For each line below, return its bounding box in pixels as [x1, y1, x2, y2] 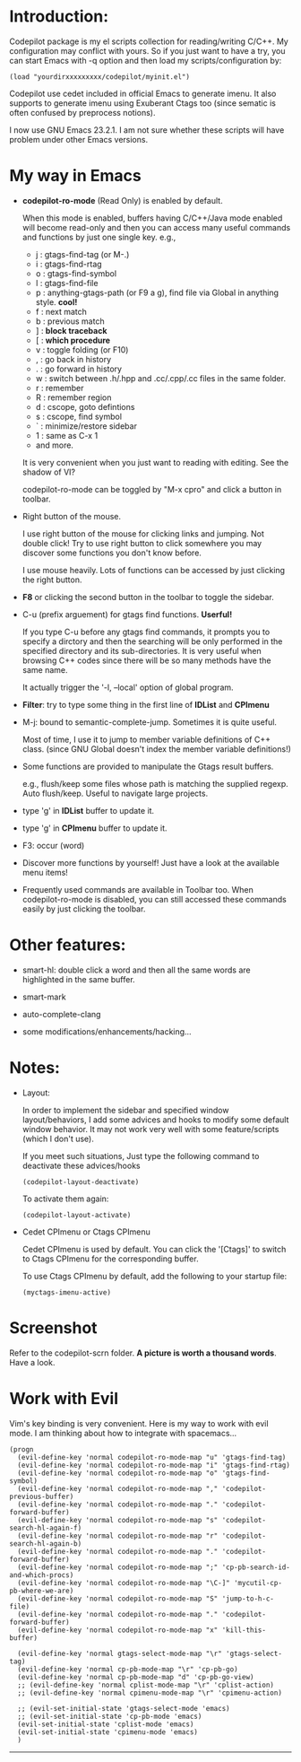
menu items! [21, 867, 69, 877]
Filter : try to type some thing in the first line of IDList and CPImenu [21, 699, 271, 710]
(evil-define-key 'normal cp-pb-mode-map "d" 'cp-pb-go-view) [17, 1672, 254, 1681]
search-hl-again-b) [9, 1539, 82, 1548]
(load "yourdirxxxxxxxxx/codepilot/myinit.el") [9, 72, 191, 82]
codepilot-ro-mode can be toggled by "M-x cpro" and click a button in [21, 484, 282, 494]
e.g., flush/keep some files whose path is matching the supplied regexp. [21, 778, 288, 789]
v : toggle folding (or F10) [35, 344, 129, 355]
